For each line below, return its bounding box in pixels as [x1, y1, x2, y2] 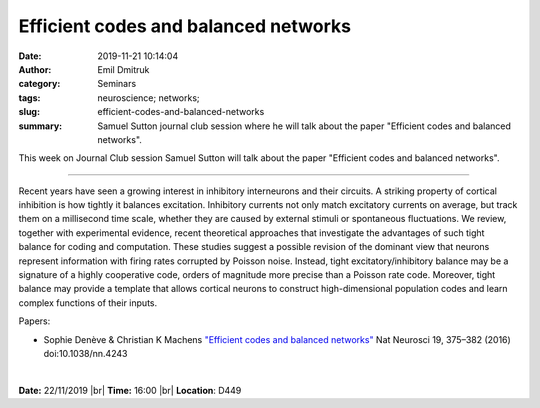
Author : [18, 63, 52, 75]
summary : [18, 120, 63, 132]
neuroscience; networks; [97, 91, 200, 104]
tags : [18, 91, 41, 104]
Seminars [97, 78, 137, 90]
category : [18, 78, 61, 90]
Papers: [18, 315, 51, 327]
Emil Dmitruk [97, 63, 150, 75]
